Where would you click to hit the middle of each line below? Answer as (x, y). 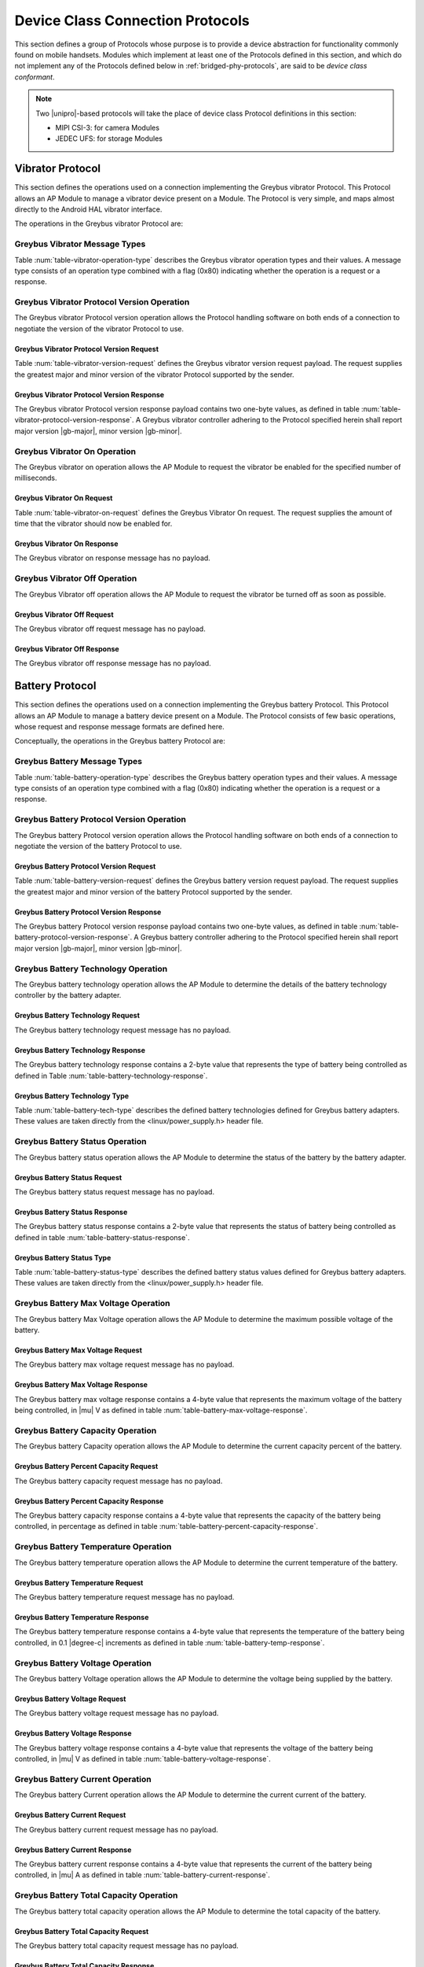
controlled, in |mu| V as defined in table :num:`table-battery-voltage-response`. (143, 1759)
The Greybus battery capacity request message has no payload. (119, 1481)
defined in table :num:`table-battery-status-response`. (102, 1237)
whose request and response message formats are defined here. (119, 727)
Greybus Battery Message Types (79, 762)
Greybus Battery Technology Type (72, 1096)
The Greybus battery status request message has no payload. (115, 1191)
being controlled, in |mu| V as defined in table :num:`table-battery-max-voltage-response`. (161, 1410)
